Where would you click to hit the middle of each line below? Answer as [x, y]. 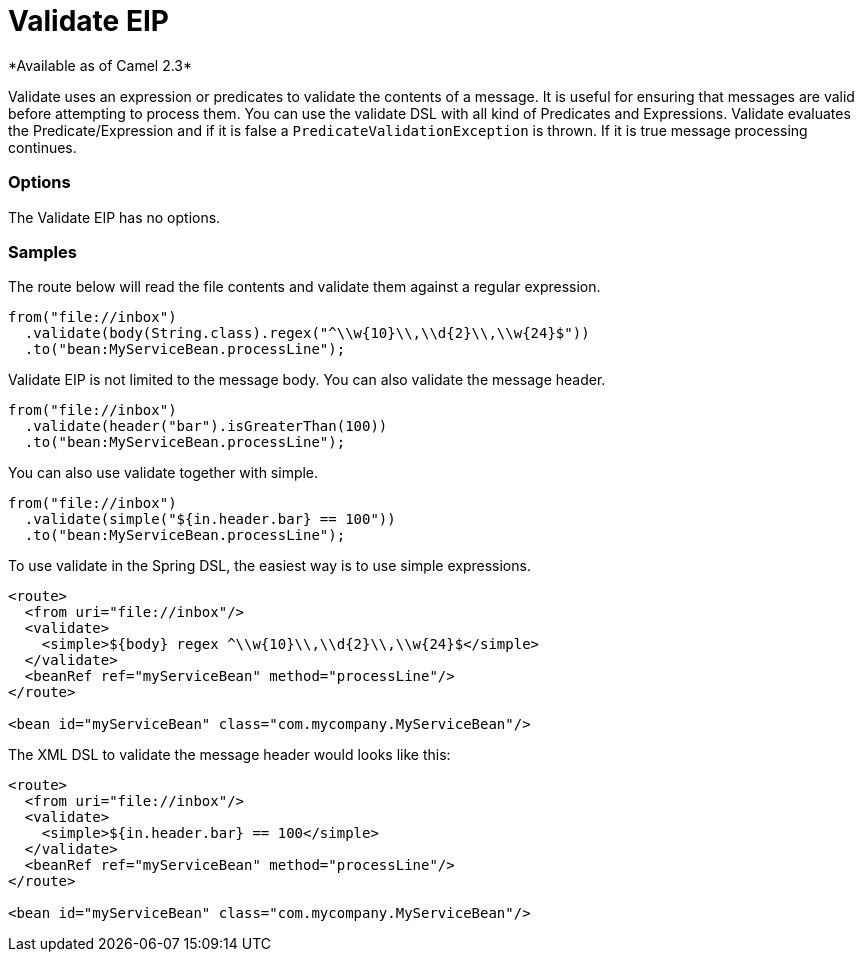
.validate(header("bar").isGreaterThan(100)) [206, 426]
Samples [42, 251]
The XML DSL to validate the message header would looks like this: [229, 755]
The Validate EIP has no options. [114, 217]
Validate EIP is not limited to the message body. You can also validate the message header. [307, 380]
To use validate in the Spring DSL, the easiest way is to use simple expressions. [269, 566]
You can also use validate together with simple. [163, 473]
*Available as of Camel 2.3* [100, 65]
